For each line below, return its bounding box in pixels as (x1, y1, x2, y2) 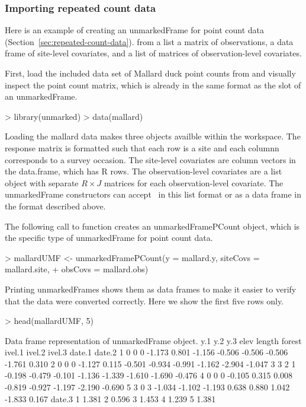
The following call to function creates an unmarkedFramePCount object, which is (5, 220, 300, 232)
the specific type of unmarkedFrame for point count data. (5, 231, 213, 244)
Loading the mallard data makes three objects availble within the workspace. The (5, 130, 301, 142)
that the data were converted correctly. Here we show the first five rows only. (5, 294, 284, 307)
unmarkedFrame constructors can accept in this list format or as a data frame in (5, 188, 301, 201)
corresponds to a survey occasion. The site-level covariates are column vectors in (5, 153, 296, 166)
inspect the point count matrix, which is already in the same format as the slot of (5, 78, 301, 91)
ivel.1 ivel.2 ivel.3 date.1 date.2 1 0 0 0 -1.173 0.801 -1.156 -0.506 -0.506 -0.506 (5, 346, 288, 358)
